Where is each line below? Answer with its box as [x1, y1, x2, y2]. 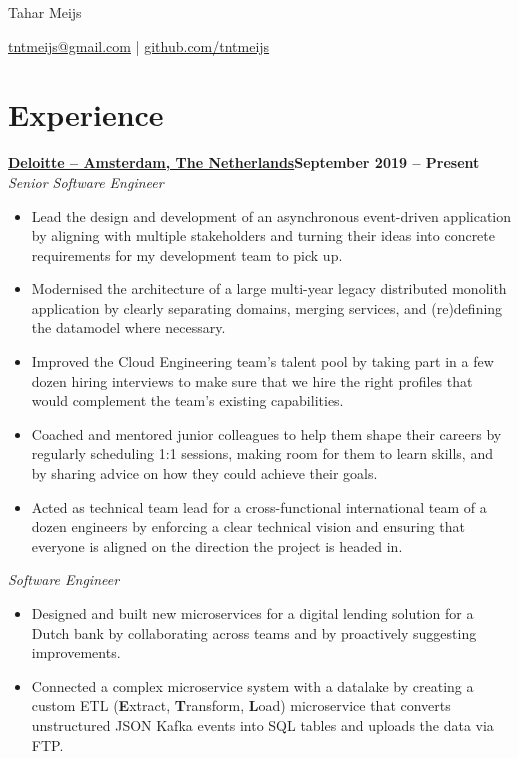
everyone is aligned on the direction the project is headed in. [31, 535, 403, 556]
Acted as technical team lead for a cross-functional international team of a [31, 496, 487, 517]
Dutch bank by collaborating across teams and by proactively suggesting [31, 622, 477, 643]
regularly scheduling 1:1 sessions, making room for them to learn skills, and [31, 443, 493, 464]
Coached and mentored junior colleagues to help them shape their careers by [31, 423, 502, 444]
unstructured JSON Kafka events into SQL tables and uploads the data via [31, 714, 494, 735]
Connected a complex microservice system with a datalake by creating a [31, 675, 474, 696]
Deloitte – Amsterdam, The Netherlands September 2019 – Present [8, 152, 480, 173]
